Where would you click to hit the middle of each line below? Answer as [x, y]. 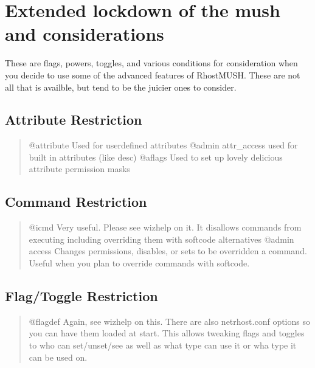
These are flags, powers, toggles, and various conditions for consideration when [151, 63]
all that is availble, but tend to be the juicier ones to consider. [121, 87]
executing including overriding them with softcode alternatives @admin [161, 239]
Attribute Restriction [74, 120]
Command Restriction [76, 202]
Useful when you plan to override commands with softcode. [139, 263]
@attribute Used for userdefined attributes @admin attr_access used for [163, 145]
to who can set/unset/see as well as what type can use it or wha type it [163, 345]
